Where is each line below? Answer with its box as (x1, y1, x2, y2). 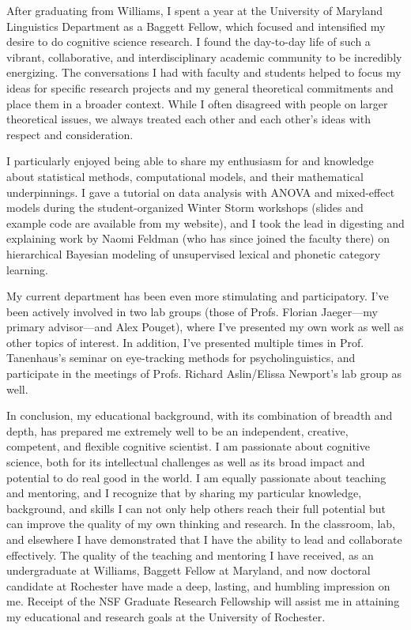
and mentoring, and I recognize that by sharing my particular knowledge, (6, 485, 362, 501)
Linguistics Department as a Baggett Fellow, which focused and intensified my (6, 17, 386, 34)
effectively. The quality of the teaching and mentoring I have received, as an (6, 546, 374, 563)
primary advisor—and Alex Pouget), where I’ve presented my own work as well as (6, 319, 404, 335)
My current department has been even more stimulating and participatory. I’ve (6, 288, 389, 304)
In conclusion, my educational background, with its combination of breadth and (6, 407, 393, 424)
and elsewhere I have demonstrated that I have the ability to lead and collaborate (6, 531, 402, 547)
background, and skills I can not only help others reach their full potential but (6, 500, 386, 516)
